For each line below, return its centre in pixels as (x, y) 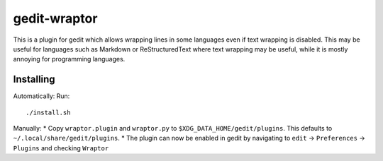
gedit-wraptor (55, 18)
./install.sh (48, 112)
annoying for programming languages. (69, 59)
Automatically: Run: (41, 96)
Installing (34, 79)
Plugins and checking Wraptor (61, 148)
